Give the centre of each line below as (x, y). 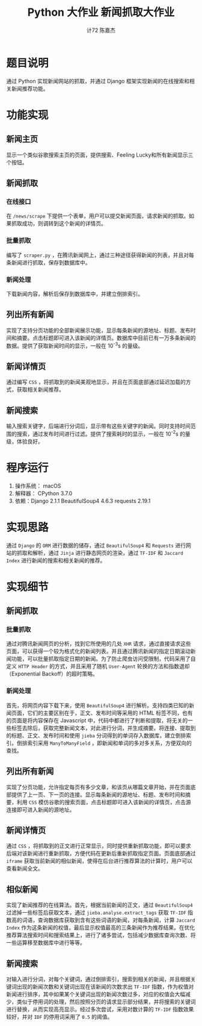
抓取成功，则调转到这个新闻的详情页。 (59, 224)
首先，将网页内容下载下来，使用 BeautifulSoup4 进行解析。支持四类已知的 (98, 705)
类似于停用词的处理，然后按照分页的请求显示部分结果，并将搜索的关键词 (106, 1002)
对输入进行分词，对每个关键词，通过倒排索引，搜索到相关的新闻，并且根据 (98, 979)
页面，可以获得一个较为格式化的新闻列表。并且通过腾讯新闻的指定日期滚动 (98, 651)
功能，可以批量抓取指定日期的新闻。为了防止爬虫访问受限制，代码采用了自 (103, 659)
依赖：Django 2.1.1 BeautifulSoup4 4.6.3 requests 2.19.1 (83, 501)
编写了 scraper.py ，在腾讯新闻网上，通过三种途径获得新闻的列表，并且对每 (100, 255)
